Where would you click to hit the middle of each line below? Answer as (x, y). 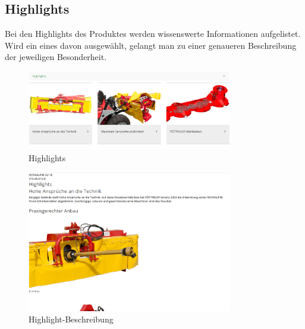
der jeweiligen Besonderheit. (56, 57)
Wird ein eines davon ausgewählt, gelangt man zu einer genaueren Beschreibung (151, 45)
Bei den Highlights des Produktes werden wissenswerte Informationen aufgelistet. (153, 34)
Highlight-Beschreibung (71, 319)
